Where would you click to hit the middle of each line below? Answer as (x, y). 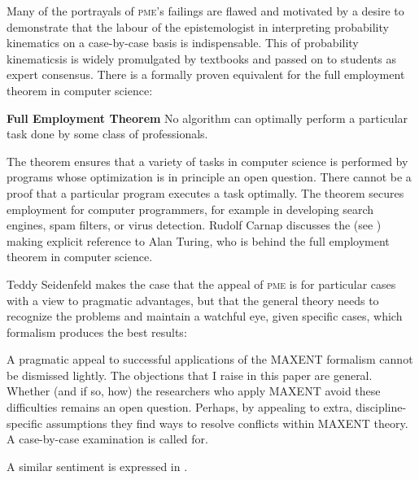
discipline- (381, 407)
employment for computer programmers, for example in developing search (190, 209)
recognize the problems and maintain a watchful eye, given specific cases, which (205, 316)
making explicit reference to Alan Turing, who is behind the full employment (198, 240)
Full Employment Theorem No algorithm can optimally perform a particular (207, 118)
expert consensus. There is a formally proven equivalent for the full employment (206, 74)
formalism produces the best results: (97, 332)
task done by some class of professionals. (107, 134)
